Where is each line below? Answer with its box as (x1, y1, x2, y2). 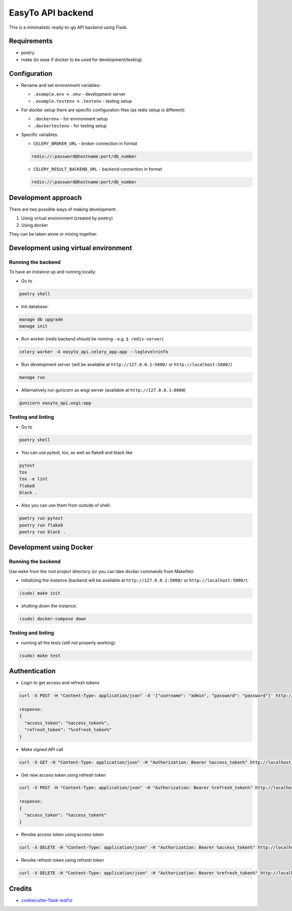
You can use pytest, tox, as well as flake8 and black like (21, 449, 133, 455)
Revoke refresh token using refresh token (21, 857, 104, 863)
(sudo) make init (19, 591, 61, 596)
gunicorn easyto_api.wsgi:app (19, 400, 91, 406)
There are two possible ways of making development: (9, 206, 117, 212)
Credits (9, 884, 32, 892)
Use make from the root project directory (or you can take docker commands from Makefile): (9, 568, 195, 574)
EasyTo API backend (9, 7, 93, 18)
